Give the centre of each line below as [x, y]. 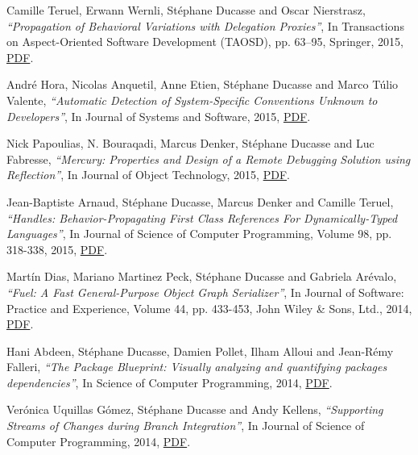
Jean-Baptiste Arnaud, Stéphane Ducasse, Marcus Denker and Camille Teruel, [200, 201]
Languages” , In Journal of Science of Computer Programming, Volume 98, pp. [199, 234]
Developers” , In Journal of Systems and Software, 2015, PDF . [159, 116]
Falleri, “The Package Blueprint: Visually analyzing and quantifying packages [197, 367]
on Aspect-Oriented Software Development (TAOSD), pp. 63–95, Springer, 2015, [205, 42]
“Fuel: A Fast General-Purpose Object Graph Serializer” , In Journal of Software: [205, 292]
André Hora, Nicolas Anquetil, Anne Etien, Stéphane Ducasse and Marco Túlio [203, 84]
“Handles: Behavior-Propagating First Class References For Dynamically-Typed [202, 217]
